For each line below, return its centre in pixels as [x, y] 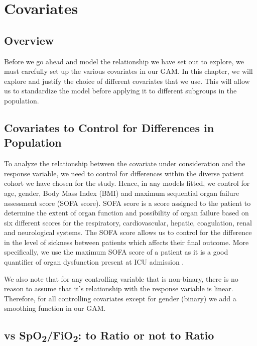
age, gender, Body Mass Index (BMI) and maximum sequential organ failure [122, 193]
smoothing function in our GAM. [55, 308]
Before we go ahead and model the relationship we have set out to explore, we [124, 61]
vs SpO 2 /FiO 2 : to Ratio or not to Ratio [109, 336]
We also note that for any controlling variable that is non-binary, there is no [121, 278]
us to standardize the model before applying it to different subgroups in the [120, 91]
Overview [29, 40]
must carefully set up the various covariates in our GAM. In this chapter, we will [128, 71]
